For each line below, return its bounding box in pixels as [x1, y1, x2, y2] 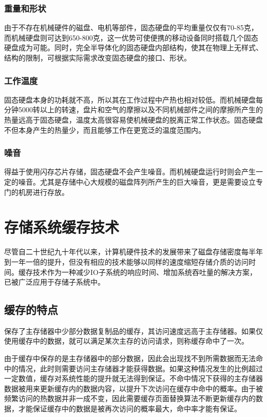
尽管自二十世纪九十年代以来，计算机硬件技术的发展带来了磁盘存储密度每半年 [4, 246, 263, 257]
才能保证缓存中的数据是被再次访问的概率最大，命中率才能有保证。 [18, 403, 241, 414]
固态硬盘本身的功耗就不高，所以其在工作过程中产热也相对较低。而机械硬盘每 [4, 94, 263, 105]
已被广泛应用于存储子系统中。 [4, 276, 105, 287]
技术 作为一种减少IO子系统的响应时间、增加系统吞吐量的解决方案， [32, 266, 257, 277]
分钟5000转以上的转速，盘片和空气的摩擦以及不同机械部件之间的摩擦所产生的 [4, 104, 263, 115]
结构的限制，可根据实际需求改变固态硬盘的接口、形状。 [4, 52, 191, 63]
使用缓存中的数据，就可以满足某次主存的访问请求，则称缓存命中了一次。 [4, 335, 249, 346]
